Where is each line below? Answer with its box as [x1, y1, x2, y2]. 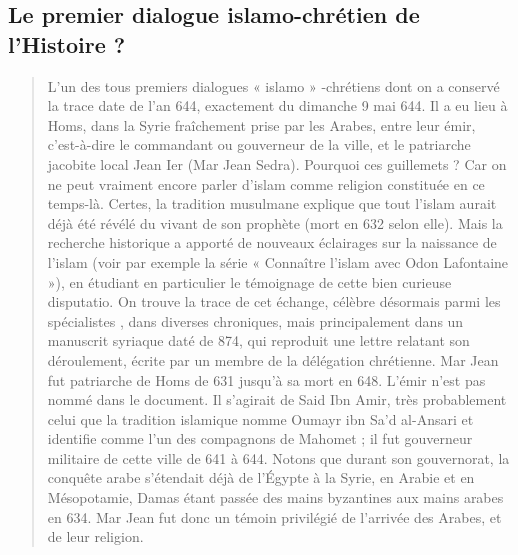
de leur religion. [47, 526, 144, 547]
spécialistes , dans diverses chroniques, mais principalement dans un [47, 310, 464, 331]
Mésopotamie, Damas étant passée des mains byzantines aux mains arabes [47, 487, 504, 508]
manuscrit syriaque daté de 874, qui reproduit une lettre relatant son [47, 330, 470, 351]
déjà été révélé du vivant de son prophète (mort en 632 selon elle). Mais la [47, 212, 503, 233]
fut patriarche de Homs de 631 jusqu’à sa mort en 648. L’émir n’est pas [47, 369, 486, 390]
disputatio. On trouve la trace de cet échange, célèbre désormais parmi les [47, 291, 501, 312]
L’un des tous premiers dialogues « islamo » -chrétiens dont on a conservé [47, 75, 500, 96]
